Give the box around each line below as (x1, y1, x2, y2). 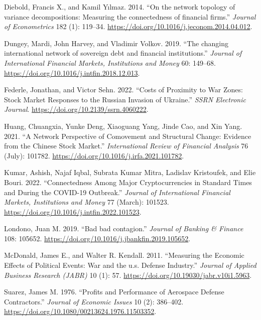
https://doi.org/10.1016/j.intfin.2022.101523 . (4, 206, 142, 217)
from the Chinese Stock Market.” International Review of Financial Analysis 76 (4, 140, 248, 151)
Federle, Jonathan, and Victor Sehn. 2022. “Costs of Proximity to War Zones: (4, 84, 243, 95)
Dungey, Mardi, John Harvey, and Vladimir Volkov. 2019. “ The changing (4, 38, 229, 48)
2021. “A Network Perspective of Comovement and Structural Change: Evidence (4, 130, 251, 141)
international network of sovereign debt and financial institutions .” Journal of (4, 48, 242, 58)
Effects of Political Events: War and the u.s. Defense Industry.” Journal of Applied (4, 260, 256, 270)
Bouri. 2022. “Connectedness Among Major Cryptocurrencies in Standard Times (4, 177, 252, 187)
